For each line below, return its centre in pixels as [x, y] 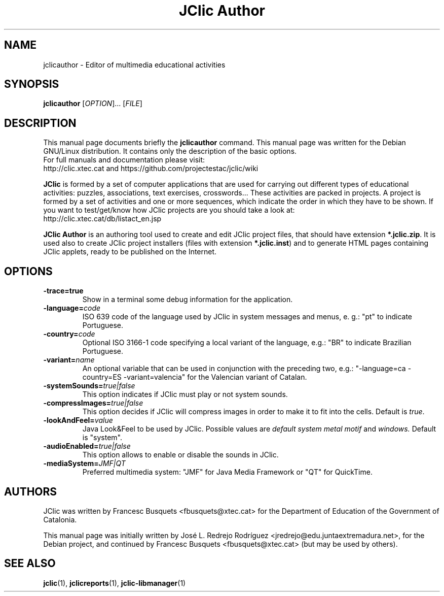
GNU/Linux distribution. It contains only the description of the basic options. [170, 151]
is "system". [102, 438]
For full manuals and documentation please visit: [124, 160]
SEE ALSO [30, 564]
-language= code [72, 308]
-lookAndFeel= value [78, 420]
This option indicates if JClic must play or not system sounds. [185, 394]
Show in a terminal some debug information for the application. [188, 300]
